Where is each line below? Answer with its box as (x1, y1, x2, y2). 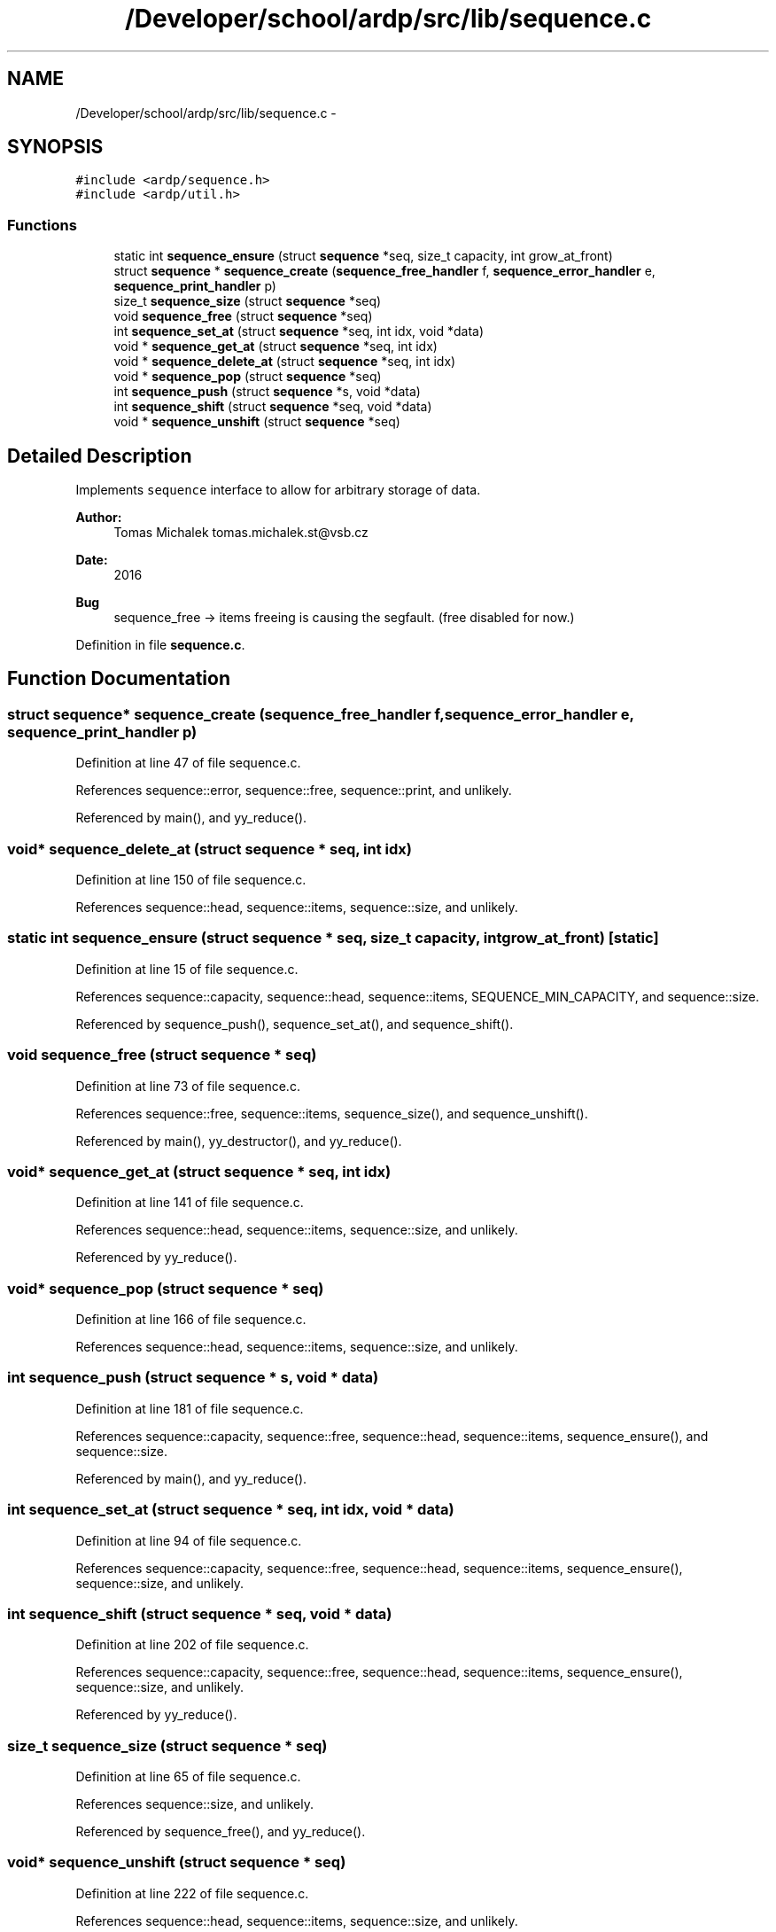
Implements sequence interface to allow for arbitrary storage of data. (75, 482, 481, 498)
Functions (7, 215, 77, 234)
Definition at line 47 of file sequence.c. (75, 755, 301, 771)
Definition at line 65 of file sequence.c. (75, 1769, 301, 1784)
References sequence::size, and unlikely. (75, 1796, 314, 1811)
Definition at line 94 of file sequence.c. (75, 1532, 302, 1548)
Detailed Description (7, 444, 192, 467)
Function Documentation (7, 667, 230, 690)
